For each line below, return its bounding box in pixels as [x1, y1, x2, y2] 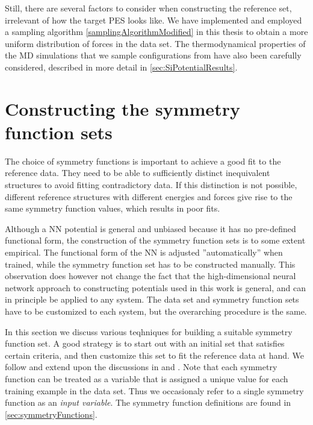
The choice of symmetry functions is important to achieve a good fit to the [5, 154, 281, 167]
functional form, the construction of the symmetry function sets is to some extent [5, 234, 306, 247]
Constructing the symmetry [5, 96, 240, 121]
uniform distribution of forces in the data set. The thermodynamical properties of [5, 37, 306, 49]
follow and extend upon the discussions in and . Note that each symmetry [5, 360, 277, 373]
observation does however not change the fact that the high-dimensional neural [5, 269, 296, 282]
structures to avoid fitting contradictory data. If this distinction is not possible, [5, 178, 297, 191]
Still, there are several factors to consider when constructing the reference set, [5, 2, 292, 14]
